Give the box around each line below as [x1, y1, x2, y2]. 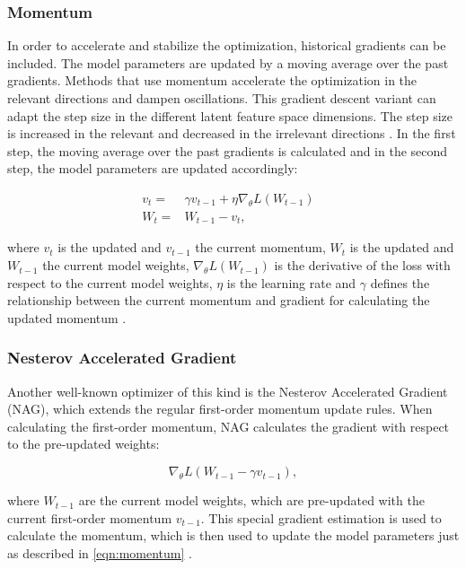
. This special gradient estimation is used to [200, 508, 442, 527]
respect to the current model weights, [7, 273, 213, 292]
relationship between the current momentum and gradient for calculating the [7, 291, 430, 310]
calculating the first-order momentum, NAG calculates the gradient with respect [7, 416, 450, 435]
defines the [370, 273, 430, 292]
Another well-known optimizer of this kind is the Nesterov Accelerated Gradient [7, 381, 448, 400]
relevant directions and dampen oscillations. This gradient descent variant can [7, 89, 436, 107]
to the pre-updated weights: [7, 434, 160, 453]
